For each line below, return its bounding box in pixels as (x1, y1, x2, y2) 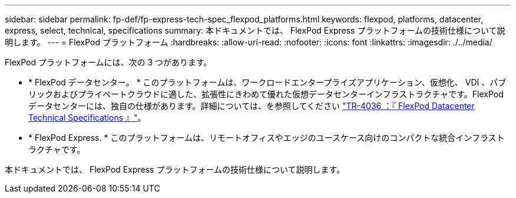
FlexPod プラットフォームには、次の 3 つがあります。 (5, 57, 212, 67)
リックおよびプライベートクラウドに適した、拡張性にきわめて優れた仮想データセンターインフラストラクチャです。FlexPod (28, 89, 504, 99)
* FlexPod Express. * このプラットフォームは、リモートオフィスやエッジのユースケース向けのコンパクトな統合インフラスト (28, 133, 505, 143)
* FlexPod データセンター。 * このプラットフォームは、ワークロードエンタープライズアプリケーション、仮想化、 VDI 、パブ (28, 77, 507, 87)
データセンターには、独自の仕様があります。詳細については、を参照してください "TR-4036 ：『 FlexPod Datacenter (28, 101, 475, 111)
